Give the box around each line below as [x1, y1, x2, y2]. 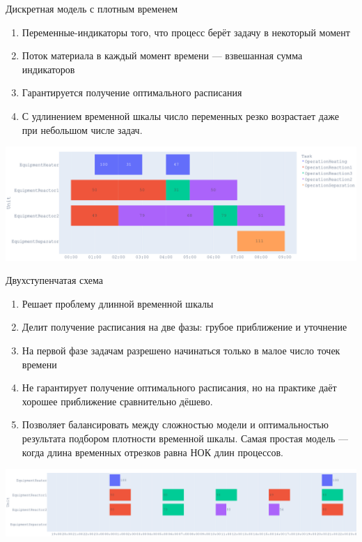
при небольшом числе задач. [22, 122, 143, 137]
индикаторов [22, 61, 75, 76]
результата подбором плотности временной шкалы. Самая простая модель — [22, 430, 349, 445]
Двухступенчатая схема [6, 273, 103, 287]
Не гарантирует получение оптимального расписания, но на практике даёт [22, 380, 337, 395]
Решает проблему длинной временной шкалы [22, 296, 214, 310]
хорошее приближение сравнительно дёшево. [22, 393, 213, 408]
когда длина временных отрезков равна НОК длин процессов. [22, 444, 283, 459]
